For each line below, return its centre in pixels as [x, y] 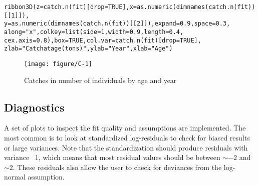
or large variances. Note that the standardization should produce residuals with [126, 147]
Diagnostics [34, 107]
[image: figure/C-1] [58, 64]
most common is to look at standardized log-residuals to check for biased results [127, 137]
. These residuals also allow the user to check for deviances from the [117, 167]
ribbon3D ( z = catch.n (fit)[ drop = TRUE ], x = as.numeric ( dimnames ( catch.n [119, 7]
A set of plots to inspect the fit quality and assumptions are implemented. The [125, 128]
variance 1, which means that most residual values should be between [112, 157]
